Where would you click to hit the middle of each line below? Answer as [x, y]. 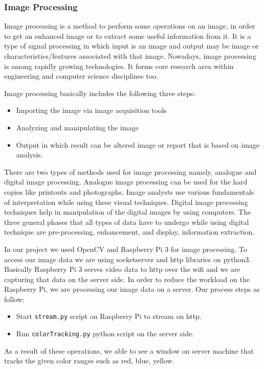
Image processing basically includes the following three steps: [100, 93]
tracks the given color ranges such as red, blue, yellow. [89, 361]
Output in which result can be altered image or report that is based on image [138, 144]
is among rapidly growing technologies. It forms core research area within [119, 66]
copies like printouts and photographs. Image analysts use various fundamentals [129, 191]
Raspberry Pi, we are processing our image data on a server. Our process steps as [132, 289]
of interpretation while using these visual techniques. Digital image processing [126, 202]
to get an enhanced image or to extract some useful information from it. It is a [128, 36]
